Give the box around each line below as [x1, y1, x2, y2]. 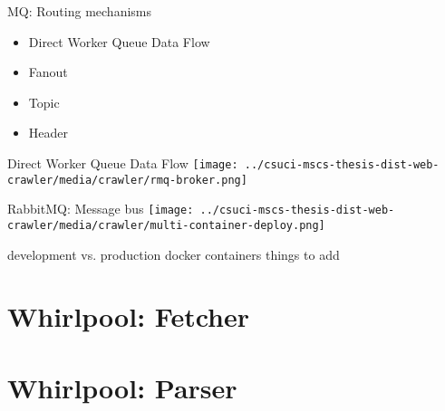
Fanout [28, 62, 68, 81]
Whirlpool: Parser [7, 368, 237, 406]
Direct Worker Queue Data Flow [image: [7, 153, 238, 172]
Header [28, 123, 69, 142]
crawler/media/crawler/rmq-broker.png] [7, 173, 247, 186]
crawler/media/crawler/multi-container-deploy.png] [7, 218, 325, 232]
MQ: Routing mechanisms [7, 2, 152, 20]
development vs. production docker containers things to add [7, 244, 340, 263]
